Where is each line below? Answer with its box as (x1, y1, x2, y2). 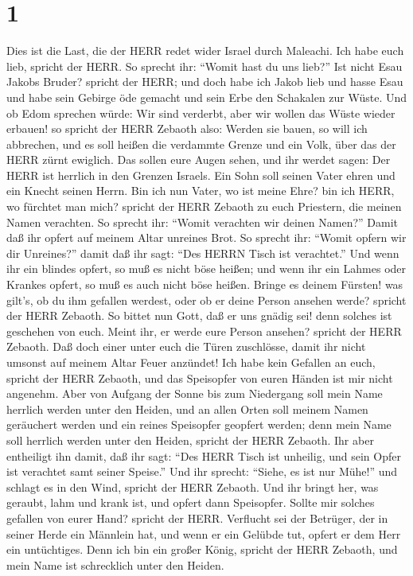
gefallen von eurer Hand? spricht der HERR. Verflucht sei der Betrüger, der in (6, 509, 388, 526)
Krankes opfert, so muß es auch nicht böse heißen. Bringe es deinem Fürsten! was (6, 276, 403, 293)
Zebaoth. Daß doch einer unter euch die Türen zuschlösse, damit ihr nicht (6, 338, 366, 355)
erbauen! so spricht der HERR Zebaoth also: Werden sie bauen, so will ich (6, 120, 368, 137)
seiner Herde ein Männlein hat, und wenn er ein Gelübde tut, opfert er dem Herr (6, 525, 401, 542)
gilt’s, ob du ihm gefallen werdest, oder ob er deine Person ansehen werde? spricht (6, 291, 407, 308)
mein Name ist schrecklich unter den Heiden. (6, 556, 224, 573)
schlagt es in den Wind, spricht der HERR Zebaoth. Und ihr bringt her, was (6, 478, 379, 495)
